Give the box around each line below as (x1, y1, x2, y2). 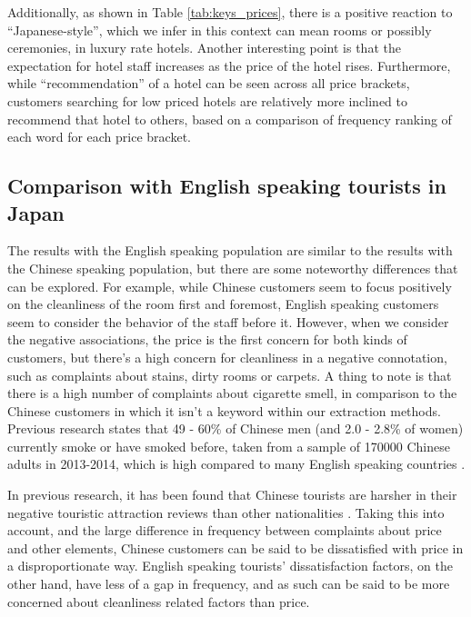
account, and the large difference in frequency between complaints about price (7, 521, 442, 540)
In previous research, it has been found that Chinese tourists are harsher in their (7, 485, 457, 504)
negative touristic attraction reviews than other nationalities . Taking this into (7, 503, 445, 522)
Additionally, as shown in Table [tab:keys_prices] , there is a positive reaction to (7, 3, 453, 21)
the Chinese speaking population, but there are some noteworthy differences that (7, 258, 458, 277)
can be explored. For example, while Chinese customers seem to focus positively (7, 276, 452, 295)
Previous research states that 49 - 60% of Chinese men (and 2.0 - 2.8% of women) (7, 419, 464, 438)
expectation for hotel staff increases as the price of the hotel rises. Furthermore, (7, 55, 451, 75)
